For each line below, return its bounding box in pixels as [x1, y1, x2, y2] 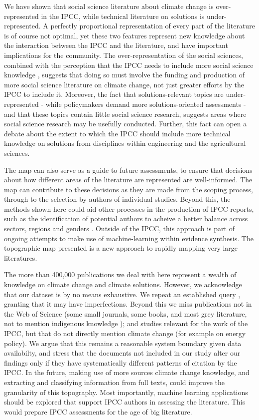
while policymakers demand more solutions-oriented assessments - [45, 98, 246, 109]
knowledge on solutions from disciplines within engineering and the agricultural [4, 138, 246, 148]
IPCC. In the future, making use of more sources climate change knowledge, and [4, 367, 250, 378]
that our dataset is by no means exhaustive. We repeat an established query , [4, 289, 241, 299]
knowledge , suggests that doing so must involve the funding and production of [4, 69, 245, 80]
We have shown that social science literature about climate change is [4, 1, 214, 11]
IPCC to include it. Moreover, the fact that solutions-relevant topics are [4, 89, 224, 99]
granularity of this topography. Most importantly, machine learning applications [4, 387, 248, 397]
